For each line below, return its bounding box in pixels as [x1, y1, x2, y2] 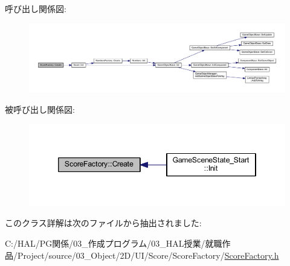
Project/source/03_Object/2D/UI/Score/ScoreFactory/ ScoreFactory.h [17, 249, 279, 261]
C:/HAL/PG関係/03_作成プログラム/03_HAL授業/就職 [5, 237, 222, 250]
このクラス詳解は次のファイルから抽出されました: [5, 217, 202, 229]
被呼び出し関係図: [5, 103, 75, 115]
